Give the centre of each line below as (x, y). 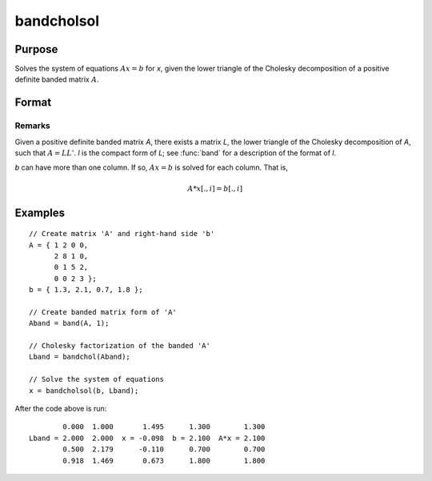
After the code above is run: (61, 409)
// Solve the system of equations (96, 379)
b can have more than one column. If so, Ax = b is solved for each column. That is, (151, 167)
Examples (40, 212)
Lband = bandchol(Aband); (80, 357)
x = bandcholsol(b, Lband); (84, 391)
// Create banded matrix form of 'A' (103, 312)
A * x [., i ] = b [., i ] (215, 188)
